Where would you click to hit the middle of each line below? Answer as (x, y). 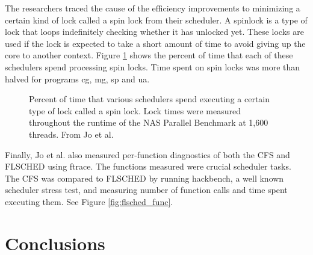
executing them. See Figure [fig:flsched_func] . (89, 201)
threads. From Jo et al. (71, 134)
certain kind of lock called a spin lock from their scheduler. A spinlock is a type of (156, 20)
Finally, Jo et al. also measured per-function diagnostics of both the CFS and (147, 154)
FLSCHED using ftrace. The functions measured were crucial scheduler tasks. (148, 166)
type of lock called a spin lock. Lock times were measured (135, 110)
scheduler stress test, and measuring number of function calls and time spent (146, 190)
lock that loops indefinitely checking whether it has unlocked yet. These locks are (154, 32)
